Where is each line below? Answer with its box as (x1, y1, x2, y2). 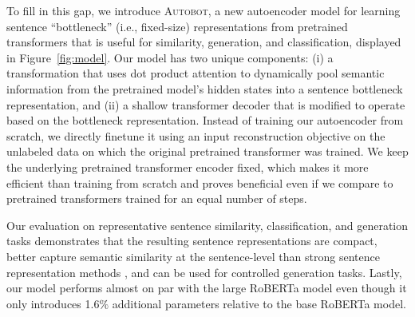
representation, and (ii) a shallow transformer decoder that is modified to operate (6, 96, 405, 113)
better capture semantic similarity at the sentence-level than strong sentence (6, 248, 380, 264)
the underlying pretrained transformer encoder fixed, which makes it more (6, 158, 369, 175)
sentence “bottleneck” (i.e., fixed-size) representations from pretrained (6, 18, 348, 34)
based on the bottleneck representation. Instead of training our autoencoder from (6, 112, 404, 129)
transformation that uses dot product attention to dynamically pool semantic (6, 65, 385, 81)
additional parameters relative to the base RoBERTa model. (112, 295, 406, 311)
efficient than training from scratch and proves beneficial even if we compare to (6, 174, 393, 191)
